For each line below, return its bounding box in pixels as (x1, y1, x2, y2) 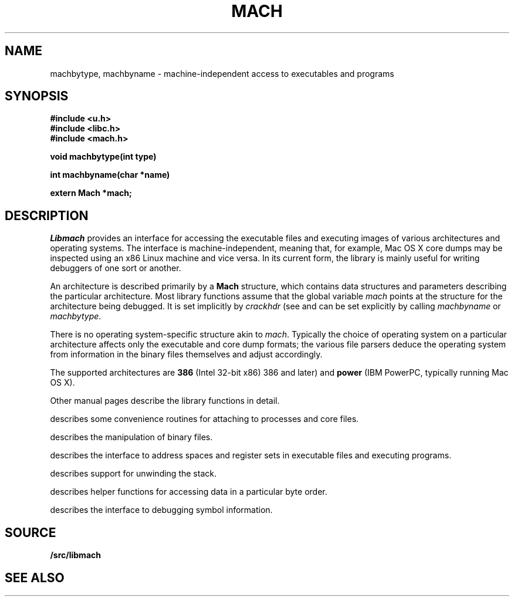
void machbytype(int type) (50, 151, 157, 162)
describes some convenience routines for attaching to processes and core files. (50, 414, 359, 424)
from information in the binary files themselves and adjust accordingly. (50, 349, 323, 360)
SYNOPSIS (5, 89, 69, 104)
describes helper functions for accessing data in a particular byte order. (50, 487, 327, 497)
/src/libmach (50, 550, 101, 561)
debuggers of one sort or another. (50, 263, 181, 274)
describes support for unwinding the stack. (50, 468, 217, 479)
